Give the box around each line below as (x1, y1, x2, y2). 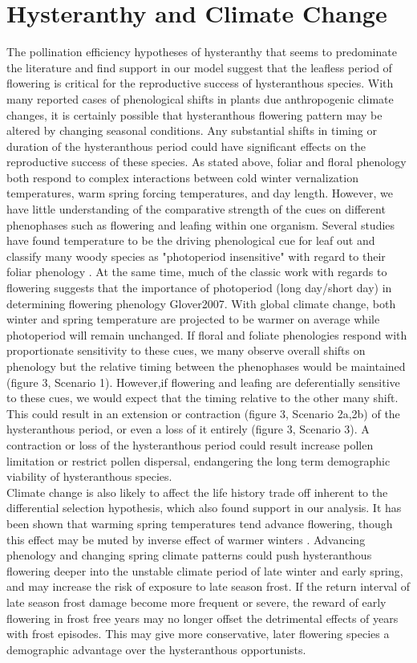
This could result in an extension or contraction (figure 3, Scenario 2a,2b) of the (6, 405, 400, 421)
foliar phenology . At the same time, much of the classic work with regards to (6, 263, 387, 280)
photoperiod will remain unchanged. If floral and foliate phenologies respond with (6, 326, 407, 343)
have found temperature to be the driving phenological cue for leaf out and (6, 232, 375, 249)
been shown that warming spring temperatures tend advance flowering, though (6, 515, 393, 531)
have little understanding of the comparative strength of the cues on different (6, 201, 386, 218)
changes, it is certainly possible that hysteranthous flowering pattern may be (6, 106, 383, 123)
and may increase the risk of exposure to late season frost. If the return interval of (6, 578, 411, 595)
